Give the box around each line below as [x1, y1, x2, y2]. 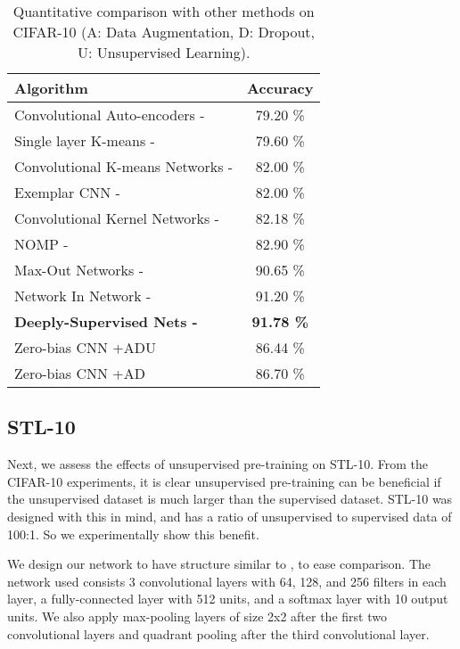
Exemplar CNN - [14, 182, 120, 202]
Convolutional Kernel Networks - [14, 208, 219, 228]
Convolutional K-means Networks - [14, 156, 234, 177]
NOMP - [14, 234, 69, 254]
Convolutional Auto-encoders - [14, 104, 205, 125]
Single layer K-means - [14, 130, 155, 151]
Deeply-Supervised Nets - [14, 311, 198, 332]
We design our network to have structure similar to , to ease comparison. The [7, 555, 431, 573]
